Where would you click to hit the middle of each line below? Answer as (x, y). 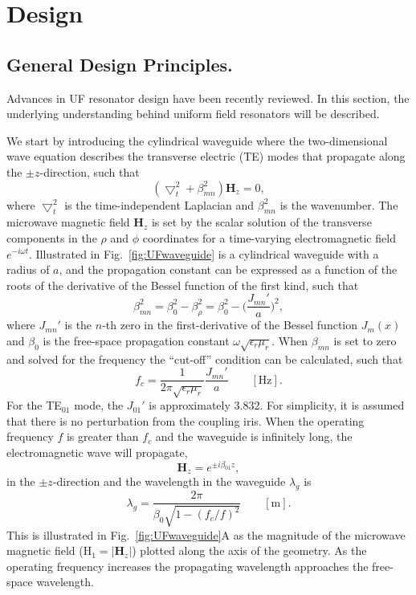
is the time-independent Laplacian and (159, 204)
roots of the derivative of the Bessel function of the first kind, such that (183, 285)
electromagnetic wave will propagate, (97, 452)
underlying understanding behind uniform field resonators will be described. (193, 114)
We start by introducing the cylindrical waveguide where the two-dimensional (197, 140)
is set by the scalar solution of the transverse (261, 222)
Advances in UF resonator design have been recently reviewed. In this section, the (208, 98)
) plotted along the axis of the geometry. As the (249, 550)
